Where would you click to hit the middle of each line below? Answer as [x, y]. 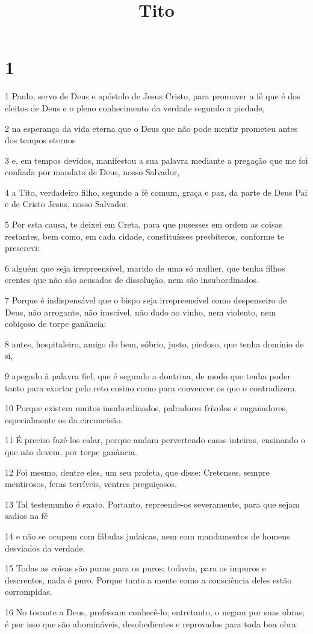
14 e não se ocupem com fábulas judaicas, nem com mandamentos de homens [147, 536]
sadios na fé [26, 516]
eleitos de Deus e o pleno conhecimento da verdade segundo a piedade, [135, 107]
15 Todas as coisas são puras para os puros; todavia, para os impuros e [135, 568]
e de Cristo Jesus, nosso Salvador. [67, 204]
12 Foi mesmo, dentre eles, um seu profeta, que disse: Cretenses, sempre [137, 472]
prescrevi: [23, 248]
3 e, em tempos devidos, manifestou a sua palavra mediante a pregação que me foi [156, 160]
